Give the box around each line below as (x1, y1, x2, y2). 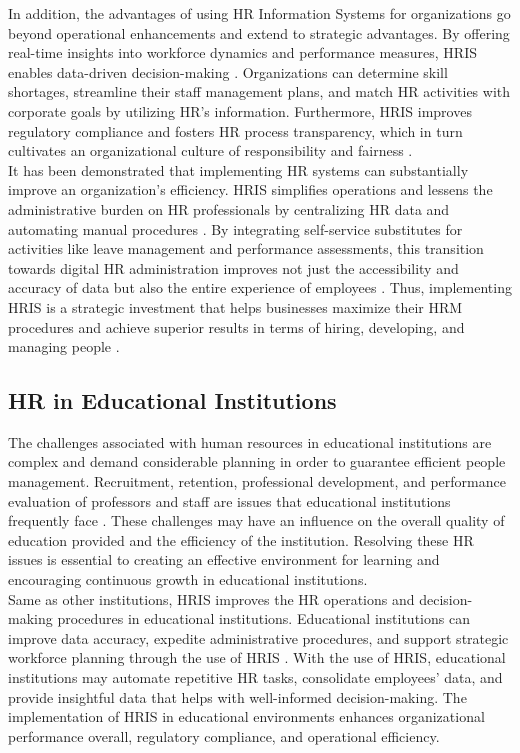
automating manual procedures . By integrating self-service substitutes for (8, 218, 463, 239)
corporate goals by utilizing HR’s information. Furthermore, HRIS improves (8, 100, 472, 121)
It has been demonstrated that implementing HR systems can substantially (8, 159, 469, 180)
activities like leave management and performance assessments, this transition (8, 238, 484, 259)
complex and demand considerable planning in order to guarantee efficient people (8, 451, 506, 472)
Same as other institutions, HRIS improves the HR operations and (8, 588, 415, 609)
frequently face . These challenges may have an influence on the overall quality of (8, 510, 505, 531)
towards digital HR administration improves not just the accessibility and (8, 257, 459, 278)
